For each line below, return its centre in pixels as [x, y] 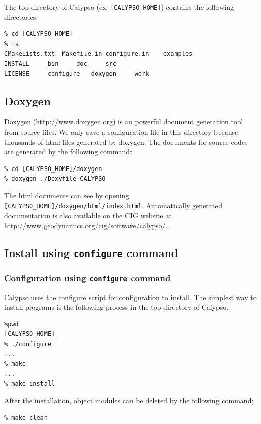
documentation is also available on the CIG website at [88, 215]
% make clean [26, 418]
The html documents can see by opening [67, 195]
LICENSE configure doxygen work [77, 74]
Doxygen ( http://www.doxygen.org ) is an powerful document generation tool [124, 122]
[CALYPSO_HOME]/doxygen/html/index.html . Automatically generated [113, 205]
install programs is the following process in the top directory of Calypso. [116, 307]
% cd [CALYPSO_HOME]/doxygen [53, 169]
